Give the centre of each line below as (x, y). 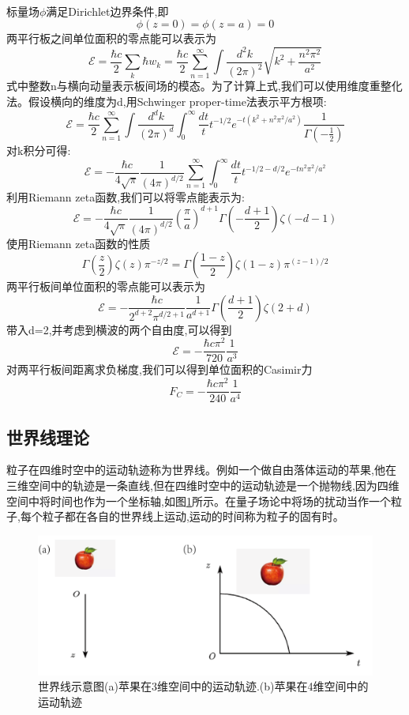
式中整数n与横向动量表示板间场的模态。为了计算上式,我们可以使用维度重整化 (204, 86)
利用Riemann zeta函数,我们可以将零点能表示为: (126, 197)
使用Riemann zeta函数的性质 (79, 243)
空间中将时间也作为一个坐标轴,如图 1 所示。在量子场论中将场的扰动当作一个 (199, 500)
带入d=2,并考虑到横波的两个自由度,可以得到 (119, 329)
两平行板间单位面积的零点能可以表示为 (106, 286)
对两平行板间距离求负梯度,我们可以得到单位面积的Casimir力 (159, 369)
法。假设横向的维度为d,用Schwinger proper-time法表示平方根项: (167, 101)
